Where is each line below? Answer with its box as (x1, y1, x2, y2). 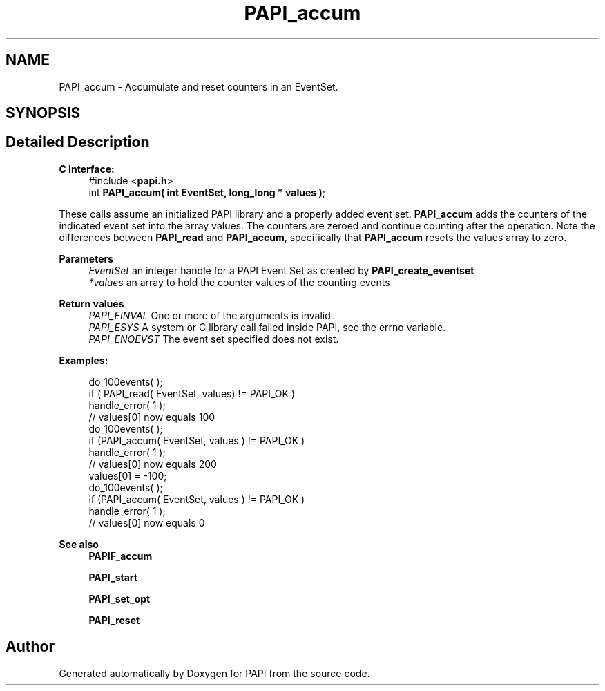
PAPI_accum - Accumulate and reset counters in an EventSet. (59, 80, 338, 93)
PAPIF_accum (88, 549, 153, 562)
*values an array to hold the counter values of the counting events (88, 276, 390, 288)
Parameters (59, 252, 114, 265)
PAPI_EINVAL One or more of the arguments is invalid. (88, 309, 334, 321)
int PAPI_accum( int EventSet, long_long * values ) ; (88, 186, 325, 198)
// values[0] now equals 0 (88, 516, 205, 529)
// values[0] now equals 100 (88, 410, 215, 423)
